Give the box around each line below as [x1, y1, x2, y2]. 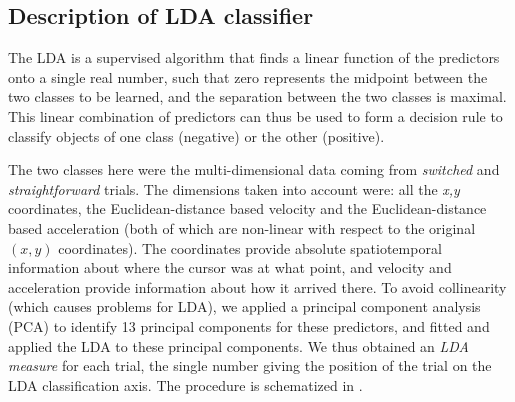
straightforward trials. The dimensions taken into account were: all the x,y [8, 178, 460, 199]
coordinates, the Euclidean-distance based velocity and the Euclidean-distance [8, 198, 487, 219]
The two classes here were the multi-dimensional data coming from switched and [8, 159, 500, 180]
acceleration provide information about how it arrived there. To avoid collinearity [8, 276, 507, 297]
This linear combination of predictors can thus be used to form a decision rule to [8, 105, 503, 126]
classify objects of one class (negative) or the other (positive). [8, 125, 385, 146]
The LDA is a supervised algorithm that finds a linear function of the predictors [8, 47, 500, 68]
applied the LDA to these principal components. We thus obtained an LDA [8, 335, 469, 356]
